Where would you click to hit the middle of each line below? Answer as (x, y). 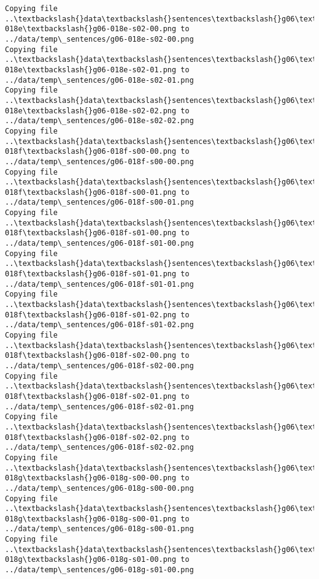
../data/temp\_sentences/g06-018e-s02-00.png (99, 39)
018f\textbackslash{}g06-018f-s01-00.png (91, 233)
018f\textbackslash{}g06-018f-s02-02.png (91, 437)
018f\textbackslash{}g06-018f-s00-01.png (91, 192)
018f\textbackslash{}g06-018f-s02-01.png (91, 396)
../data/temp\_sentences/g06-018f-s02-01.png (99, 407)
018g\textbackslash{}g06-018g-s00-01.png (91, 519)
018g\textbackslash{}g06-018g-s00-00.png (91, 478)
